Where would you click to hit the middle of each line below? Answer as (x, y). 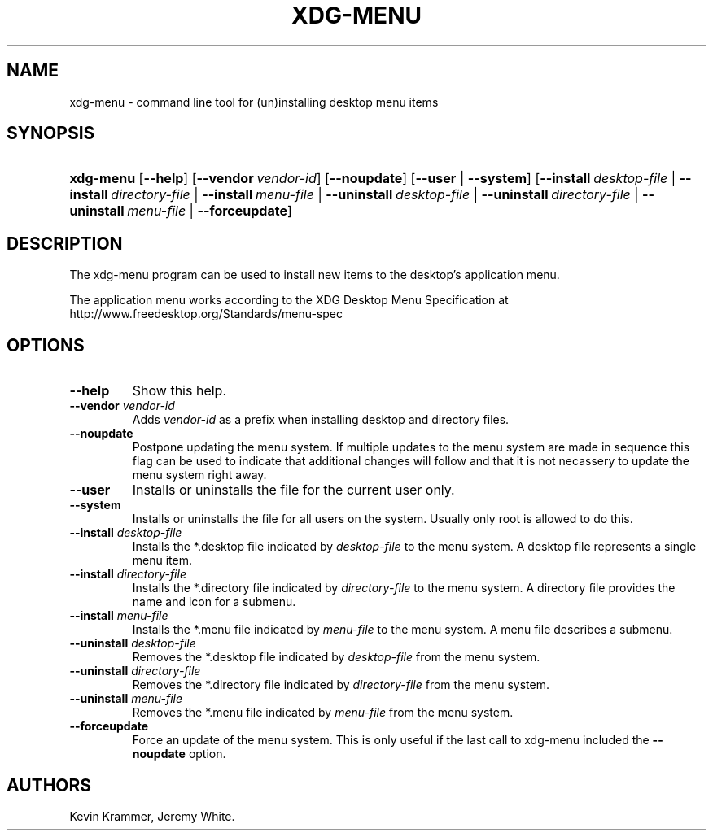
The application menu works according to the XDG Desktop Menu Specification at (289, 300)
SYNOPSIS (51, 133)
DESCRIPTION (65, 243)
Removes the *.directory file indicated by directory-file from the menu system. (341, 685)
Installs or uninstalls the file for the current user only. (293, 490)
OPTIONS (46, 345)
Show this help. (179, 391)
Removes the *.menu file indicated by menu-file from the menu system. (323, 713)
